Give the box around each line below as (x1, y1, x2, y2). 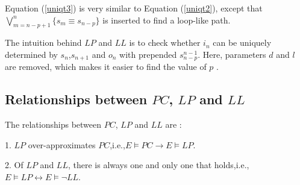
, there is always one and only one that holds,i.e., (67, 158, 249, 171)
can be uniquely (213, 36, 272, 49)
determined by (5, 48, 58, 60)
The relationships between (5, 118, 102, 131)
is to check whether (129, 36, 201, 49)
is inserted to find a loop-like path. (102, 13, 231, 26)
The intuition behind (5, 36, 82, 49)
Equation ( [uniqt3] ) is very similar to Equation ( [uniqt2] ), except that (5, 2, 263, 14)
